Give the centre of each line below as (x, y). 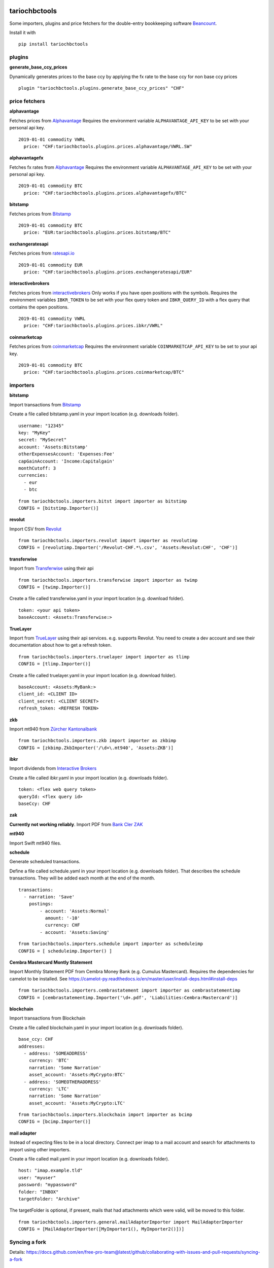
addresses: (32, 1046)
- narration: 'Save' (49, 897)
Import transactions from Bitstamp (45, 404)
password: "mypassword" (48, 1185)
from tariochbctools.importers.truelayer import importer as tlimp (104, 657)
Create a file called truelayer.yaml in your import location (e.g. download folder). (93, 675)
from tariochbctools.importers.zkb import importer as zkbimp (97, 741)
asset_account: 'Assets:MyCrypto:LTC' (77, 1103)
